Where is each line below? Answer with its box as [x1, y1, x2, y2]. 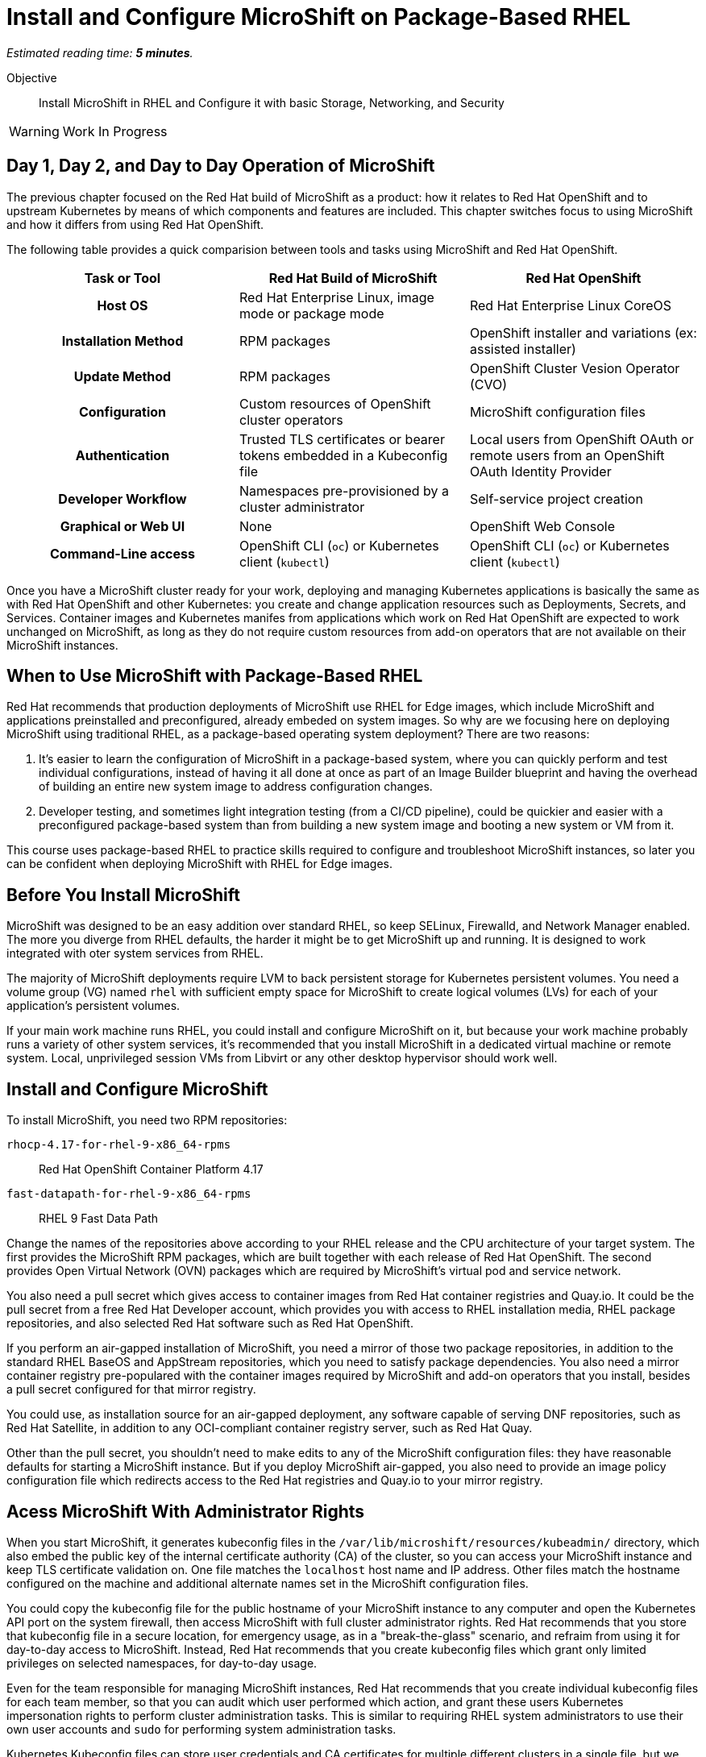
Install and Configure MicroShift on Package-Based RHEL [6, 3, 631, 31]
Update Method [73, 368, 172, 384]
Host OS [97, 297, 148, 314]
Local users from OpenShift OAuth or [469, 430, 694, 447]
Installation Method [61, 332, 184, 349]
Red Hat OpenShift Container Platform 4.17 [39, 1162, 264, 1177]
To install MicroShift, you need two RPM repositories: [6, 1113, 288, 1128]
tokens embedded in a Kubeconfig [239, 447, 448, 463]
